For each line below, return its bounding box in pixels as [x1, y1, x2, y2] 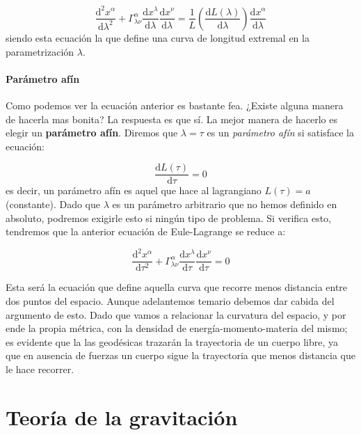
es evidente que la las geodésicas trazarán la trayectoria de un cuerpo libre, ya [6, 334, 339, 349]
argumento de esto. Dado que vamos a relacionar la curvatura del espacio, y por [6, 307, 346, 322]
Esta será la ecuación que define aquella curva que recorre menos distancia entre [6, 280, 348, 294]
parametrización [6, 44, 74, 58]
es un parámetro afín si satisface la [207, 125, 354, 140]
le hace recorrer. [6, 361, 74, 376]
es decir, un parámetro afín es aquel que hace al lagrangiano [6, 183, 262, 198]
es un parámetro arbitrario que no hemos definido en [112, 196, 337, 211]
